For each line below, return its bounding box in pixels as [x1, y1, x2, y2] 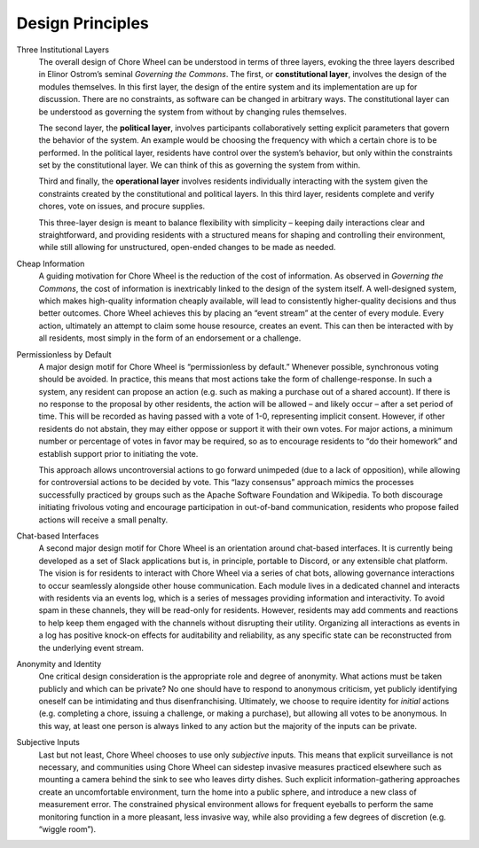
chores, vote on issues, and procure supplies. [38, 200, 206, 212]
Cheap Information [16, 258, 85, 269]
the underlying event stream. [38, 642, 145, 653]
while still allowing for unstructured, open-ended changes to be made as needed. [38, 242, 336, 253]
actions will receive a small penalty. [38, 514, 169, 525]
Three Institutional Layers [16, 44, 110, 55]
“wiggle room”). [38, 823, 97, 834]
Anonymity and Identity [16, 658, 102, 669]
